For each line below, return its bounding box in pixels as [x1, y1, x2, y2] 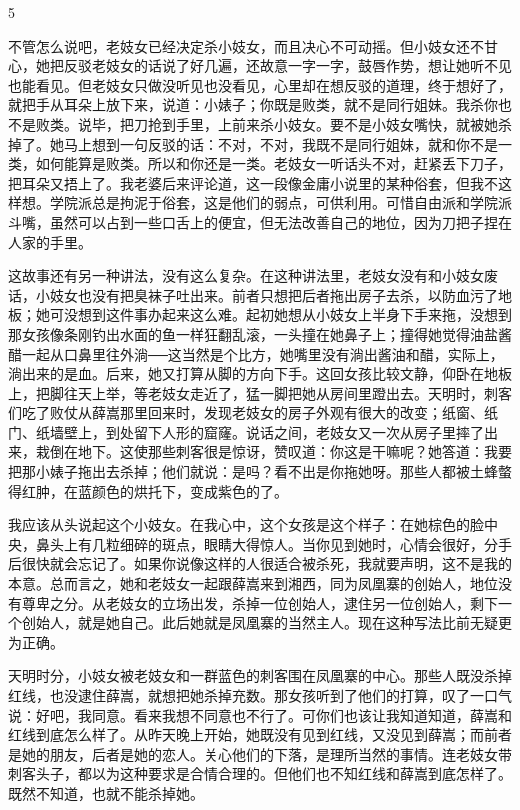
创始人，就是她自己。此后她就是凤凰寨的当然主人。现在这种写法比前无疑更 [21, 612, 512, 633]
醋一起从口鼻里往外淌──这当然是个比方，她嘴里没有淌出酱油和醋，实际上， [8, 343, 504, 364]
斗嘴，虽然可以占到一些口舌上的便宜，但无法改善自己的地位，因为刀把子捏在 [8, 211, 512, 232]
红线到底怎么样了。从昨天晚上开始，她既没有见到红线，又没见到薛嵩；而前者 [8, 724, 512, 745]
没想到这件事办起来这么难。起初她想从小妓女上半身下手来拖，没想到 [63, 304, 512, 325]
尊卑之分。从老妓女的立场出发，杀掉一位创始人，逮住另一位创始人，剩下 [21, 592, 498, 613]
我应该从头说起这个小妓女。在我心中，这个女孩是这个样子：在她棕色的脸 [8, 514, 484, 535]
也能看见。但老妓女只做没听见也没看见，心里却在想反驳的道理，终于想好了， [8, 74, 512, 95]
